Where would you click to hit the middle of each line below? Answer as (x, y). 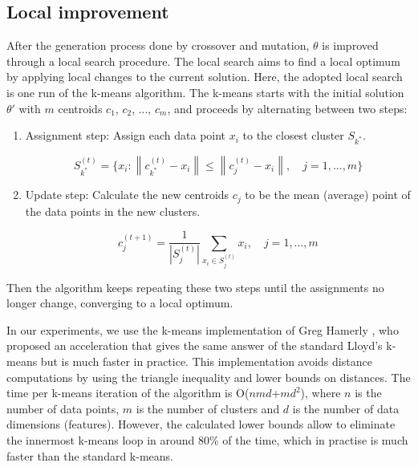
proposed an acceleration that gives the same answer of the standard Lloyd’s (195, 345)
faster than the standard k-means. (90, 455)
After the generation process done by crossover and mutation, (158, 45)
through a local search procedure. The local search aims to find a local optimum (203, 61)
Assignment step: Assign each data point (126, 135)
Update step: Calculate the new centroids (127, 195)
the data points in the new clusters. (113, 211)
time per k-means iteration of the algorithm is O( (128, 393)
